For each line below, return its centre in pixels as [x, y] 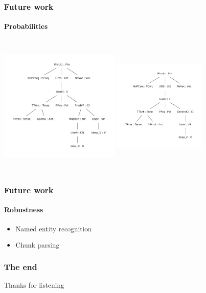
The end [21, 266]
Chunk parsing [37, 245]
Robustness [23, 210]
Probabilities [26, 26]
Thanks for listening [34, 284]
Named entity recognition [54, 228]
